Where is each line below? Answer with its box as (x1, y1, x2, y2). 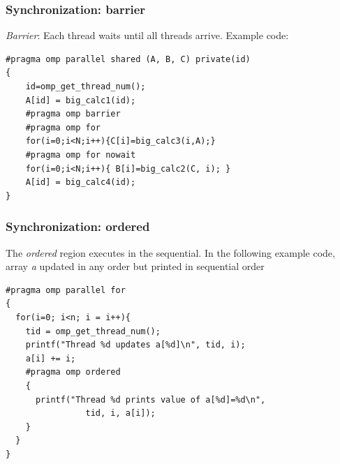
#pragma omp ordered (25, 367, 121, 377)
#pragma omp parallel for (6, 285, 126, 295)
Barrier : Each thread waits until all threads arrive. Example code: (6, 28, 289, 43)
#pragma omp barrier (25, 109, 121, 119)
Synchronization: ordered (6, 218, 150, 235)
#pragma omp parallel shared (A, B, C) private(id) (6, 54, 251, 64)
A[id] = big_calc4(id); (25, 177, 136, 188)
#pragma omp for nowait (25, 149, 136, 160)
